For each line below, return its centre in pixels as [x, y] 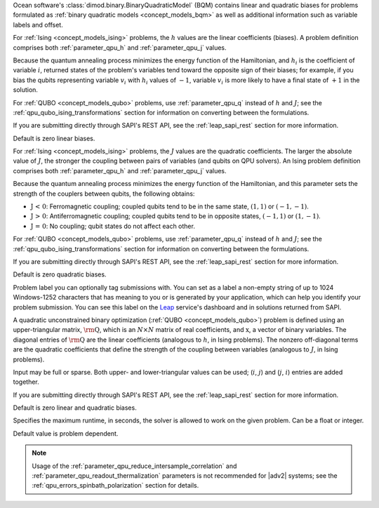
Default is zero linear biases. [54, 138]
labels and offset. [38, 25]
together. [26, 382]
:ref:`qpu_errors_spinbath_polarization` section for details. [115, 486]
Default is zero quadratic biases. [60, 274]
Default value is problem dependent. [66, 433]
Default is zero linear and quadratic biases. [75, 408]
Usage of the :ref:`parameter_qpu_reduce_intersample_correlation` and [134, 466]
